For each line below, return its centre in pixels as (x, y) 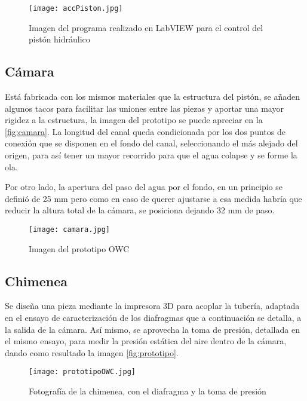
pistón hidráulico (59, 39)
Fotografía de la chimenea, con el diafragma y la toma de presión (148, 391)
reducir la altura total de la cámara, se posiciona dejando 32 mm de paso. (140, 210)
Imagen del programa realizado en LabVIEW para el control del (146, 27)
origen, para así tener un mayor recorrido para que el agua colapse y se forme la (151, 155)
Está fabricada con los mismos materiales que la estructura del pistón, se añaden (153, 97)
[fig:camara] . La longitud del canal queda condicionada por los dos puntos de (145, 131)
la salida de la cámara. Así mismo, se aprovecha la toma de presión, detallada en (152, 329)
